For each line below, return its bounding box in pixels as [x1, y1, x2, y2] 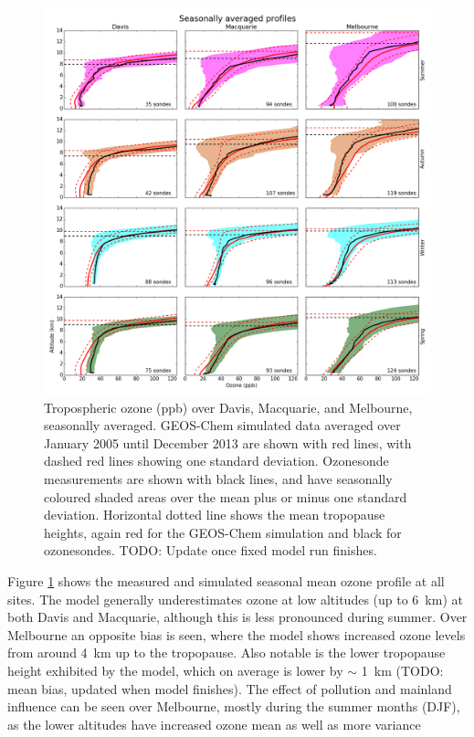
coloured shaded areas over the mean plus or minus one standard [44, 487, 407, 506]
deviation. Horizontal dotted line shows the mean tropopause [44, 505, 385, 524]
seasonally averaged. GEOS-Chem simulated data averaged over [44, 416, 401, 435]
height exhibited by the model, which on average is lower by [7, 660, 343, 679]
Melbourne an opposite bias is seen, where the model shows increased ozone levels [7, 625, 466, 644]
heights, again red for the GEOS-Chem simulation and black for [44, 522, 402, 542]
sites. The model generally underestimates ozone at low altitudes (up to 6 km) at [7, 589, 463, 608]
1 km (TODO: [361, 660, 444, 679]
